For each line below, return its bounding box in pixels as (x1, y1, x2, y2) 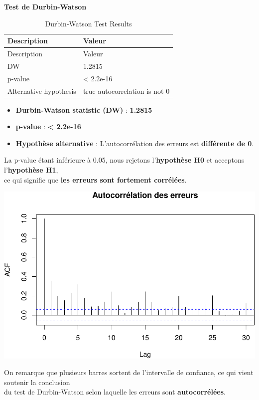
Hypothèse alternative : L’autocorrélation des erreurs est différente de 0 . (15, 138, 254, 148)
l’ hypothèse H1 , (4, 165, 58, 175)
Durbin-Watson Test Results (45, 18, 132, 28)
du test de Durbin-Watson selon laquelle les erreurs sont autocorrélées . (4, 387, 226, 397)
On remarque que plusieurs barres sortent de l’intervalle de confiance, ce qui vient (4, 367, 254, 378)
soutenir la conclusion (4, 377, 70, 387)
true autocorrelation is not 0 (83, 85, 170, 96)
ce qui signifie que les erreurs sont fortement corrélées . (4, 174, 187, 185)
